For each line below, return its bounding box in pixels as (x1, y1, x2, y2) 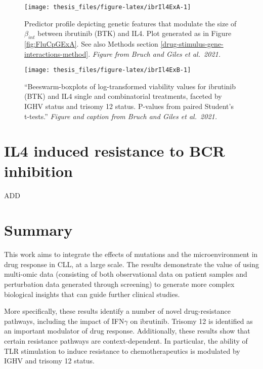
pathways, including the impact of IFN (4, 315, 124, 326)
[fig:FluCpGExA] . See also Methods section (24, 39, 158, 49)
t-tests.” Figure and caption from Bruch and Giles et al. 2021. (24, 110, 217, 121)
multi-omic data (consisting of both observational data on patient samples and (4, 269, 247, 279)
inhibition (4, 160, 73, 181)
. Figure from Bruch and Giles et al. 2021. (88, 48, 221, 59)
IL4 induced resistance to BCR (4, 140, 225, 161)
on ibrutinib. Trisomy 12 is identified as (130, 315, 253, 326)
